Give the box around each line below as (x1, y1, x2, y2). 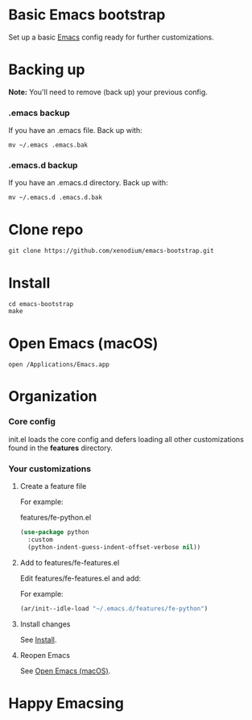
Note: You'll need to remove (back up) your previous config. (8, 87, 208, 97)
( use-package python (19, 528, 89, 536)
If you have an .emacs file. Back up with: (8, 126, 143, 135)
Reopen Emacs (19, 650, 71, 660)
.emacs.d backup (8, 159, 78, 171)
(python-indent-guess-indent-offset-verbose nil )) (27, 543, 201, 551)
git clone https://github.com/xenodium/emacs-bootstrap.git (8, 247, 215, 255)
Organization (8, 387, 97, 406)
